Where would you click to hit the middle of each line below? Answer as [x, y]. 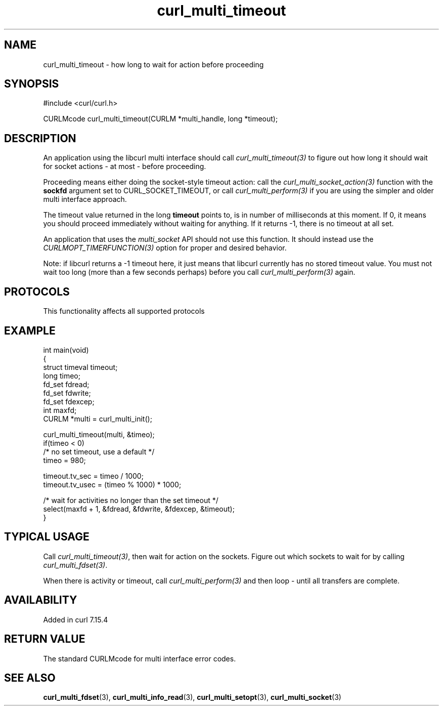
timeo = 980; [64, 460]
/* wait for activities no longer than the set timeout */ [131, 500]
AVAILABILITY [41, 600]
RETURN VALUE [45, 639]
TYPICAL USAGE [47, 537]
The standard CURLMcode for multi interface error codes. [140, 658]
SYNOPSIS [32, 84]
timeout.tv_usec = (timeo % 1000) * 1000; [112, 484]
